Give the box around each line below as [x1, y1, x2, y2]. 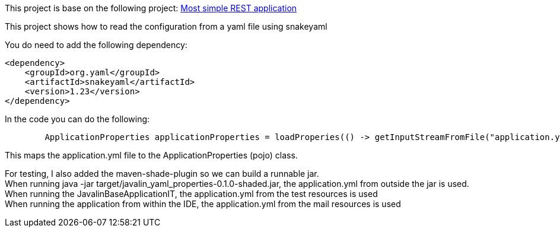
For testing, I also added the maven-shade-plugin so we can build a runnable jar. [5, 169, 319, 179]
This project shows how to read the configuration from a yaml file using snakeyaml [5, 21, 327, 31]
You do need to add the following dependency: [5, 40, 187, 50]
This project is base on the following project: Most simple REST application [5, 3, 297, 13]
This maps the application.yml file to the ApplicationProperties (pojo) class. [5, 150, 298, 160]
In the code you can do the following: [5, 114, 150, 124]
